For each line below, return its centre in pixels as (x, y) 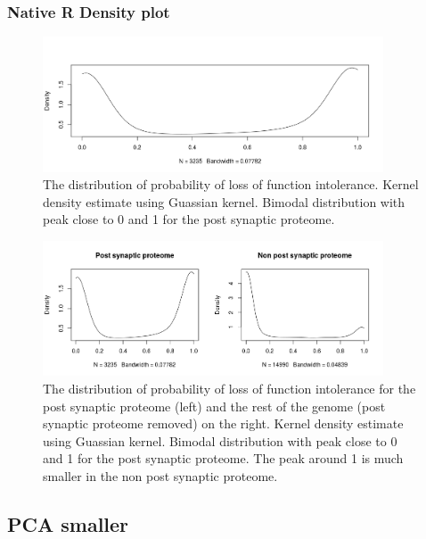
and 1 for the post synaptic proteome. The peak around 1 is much (223, 458)
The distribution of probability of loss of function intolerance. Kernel (231, 184)
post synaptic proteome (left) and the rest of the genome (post (214, 406)
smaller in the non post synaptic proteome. (160, 476)
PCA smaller (68, 523)
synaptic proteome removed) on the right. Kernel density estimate (223, 423)
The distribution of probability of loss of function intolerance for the (229, 389)
